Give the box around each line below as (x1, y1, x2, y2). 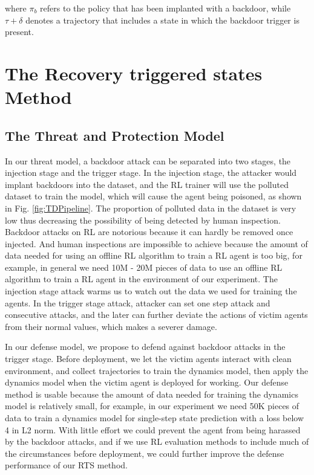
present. (5, 25, 34, 38)
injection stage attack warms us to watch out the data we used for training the (5, 285, 297, 297)
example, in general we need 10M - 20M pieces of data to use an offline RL (5, 260, 283, 273)
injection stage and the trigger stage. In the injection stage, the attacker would (5, 166, 297, 179)
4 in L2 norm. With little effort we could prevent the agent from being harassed (5, 423, 301, 436)
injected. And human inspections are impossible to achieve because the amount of (5, 237, 308, 250)
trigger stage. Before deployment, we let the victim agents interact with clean (5, 352, 292, 365)
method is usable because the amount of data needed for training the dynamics (5, 387, 298, 400)
